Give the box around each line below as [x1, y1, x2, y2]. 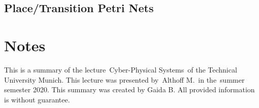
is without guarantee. [4, 94, 70, 104]
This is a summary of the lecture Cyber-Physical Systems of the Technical [4, 64, 237, 75]
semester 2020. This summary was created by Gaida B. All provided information [4, 84, 255, 95]
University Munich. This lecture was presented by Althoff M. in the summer [4, 74, 245, 85]
